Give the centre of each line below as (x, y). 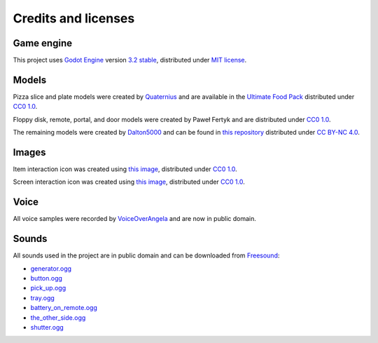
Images (29, 152)
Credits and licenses (74, 18)
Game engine (43, 43)
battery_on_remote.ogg (64, 308)
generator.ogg (51, 268)
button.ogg (47, 278)
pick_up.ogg (48, 288)
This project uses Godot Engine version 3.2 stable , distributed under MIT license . (130, 60)
